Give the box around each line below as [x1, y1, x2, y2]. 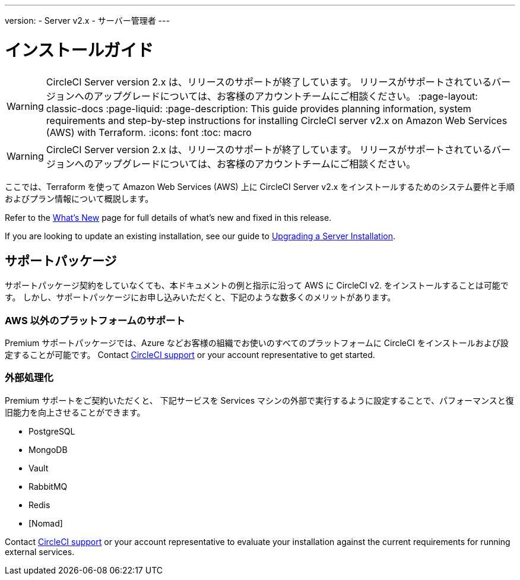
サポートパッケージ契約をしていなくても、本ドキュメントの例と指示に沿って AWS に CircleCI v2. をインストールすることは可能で [5, 280, 509, 291]
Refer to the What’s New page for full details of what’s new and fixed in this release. [5, 212, 332, 223]
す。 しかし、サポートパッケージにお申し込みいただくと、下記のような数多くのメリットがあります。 [5, 292, 396, 303]
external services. [5, 546, 75, 557]
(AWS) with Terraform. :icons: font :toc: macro [46, 126, 252, 138]
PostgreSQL [28, 426, 75, 436]
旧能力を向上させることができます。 [5, 407, 145, 417]
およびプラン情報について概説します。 [5, 193, 154, 204]
